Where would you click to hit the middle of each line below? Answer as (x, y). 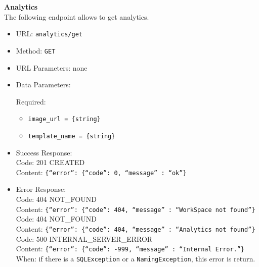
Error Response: (41, 189)
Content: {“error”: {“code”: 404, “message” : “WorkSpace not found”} (136, 209)
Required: (31, 101)
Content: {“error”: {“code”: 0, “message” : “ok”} (101, 172)
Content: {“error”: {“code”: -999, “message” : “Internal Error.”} (130, 249)
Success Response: (44, 152)
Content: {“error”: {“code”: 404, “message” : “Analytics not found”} (136, 228)
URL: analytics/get (49, 34)
